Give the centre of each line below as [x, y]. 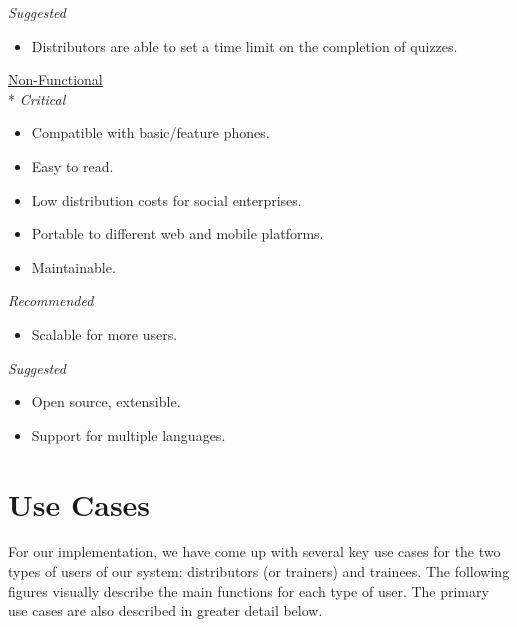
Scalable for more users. [104, 333]
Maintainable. [73, 266]
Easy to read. [72, 165]
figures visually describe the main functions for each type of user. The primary [248, 590]
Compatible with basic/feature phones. [150, 132]
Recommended [51, 300]
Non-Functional [55, 79]
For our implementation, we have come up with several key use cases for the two [254, 551]
